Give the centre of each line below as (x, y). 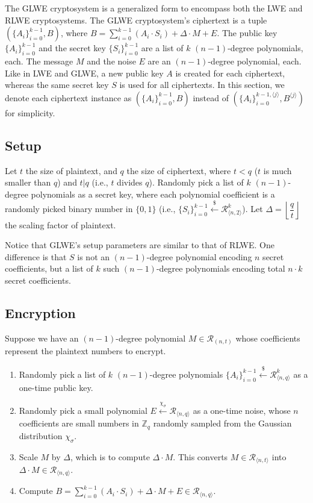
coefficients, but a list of (49, 268)
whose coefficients (268, 338)
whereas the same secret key (57, 85)
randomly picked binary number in (69, 209)
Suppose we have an (42, 338)
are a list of (162, 48)
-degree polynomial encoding (199, 256)
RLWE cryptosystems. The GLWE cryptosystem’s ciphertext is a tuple (136, 20)
